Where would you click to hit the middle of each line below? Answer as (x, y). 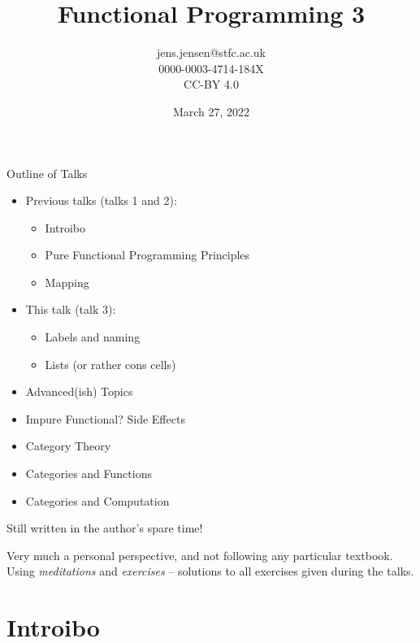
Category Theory (68, 446)
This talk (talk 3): (71, 309)
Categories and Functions (89, 474)
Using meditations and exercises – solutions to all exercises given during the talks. (210, 571)
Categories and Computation (97, 500)
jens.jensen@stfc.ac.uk (211, 52)
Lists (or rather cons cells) (110, 364)
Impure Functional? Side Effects (105, 418)
